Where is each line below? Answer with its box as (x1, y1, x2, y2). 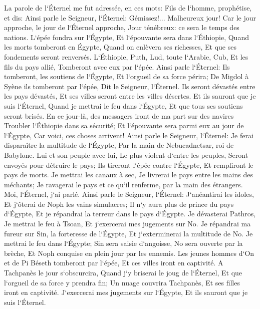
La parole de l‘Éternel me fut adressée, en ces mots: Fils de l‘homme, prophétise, (4, 3, 252, 13)
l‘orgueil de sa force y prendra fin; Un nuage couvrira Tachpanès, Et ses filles (4, 277, 240, 287)
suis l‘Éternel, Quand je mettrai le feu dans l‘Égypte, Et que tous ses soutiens (4, 100, 243, 111)
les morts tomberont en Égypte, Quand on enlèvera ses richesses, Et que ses (4, 42, 236, 52)
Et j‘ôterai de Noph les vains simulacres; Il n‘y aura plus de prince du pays (4, 198, 234, 209)
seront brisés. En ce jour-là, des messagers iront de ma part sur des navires (4, 110, 234, 121)
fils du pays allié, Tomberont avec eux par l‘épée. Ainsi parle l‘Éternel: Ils (4, 61, 230, 72)
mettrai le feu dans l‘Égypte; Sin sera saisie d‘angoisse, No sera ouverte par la (4, 238, 243, 248)
